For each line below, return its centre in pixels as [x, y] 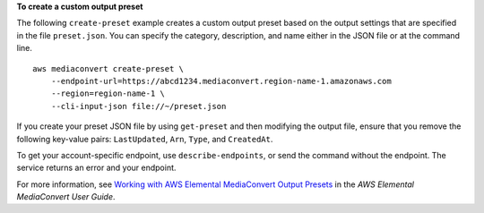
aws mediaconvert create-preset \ [108, 68]
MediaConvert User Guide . [66, 197]
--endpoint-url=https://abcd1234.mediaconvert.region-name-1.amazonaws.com [221, 81]
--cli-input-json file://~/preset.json [138, 106]
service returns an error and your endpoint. [96, 168]
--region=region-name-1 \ [108, 94]
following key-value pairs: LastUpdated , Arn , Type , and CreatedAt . [145, 139]
